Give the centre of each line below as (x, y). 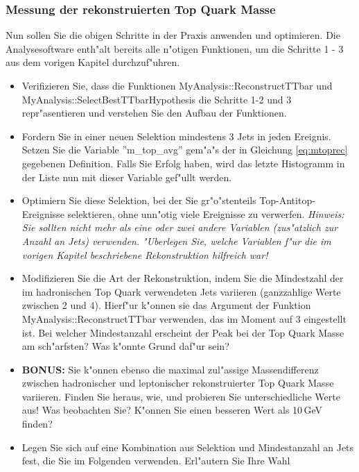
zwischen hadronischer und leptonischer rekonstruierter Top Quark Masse (178, 383)
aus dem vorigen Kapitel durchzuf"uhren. (93, 62)
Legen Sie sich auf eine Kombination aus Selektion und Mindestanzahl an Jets (188, 447)
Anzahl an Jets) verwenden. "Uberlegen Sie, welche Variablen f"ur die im (176, 241)
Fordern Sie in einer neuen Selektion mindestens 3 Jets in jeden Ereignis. (176, 136)
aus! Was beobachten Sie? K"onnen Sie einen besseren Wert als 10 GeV (172, 410)
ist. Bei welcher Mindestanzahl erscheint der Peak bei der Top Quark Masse (183, 332)
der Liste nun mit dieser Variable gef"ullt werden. (127, 177)
